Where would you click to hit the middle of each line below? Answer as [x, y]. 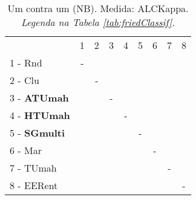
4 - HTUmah [40, 115]
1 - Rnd [26, 63]
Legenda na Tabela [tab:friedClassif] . [98, 22]
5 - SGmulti [38, 133]
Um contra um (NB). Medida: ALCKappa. [98, 8]
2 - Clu [24, 80]
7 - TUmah [33, 168]
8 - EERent [34, 185]
